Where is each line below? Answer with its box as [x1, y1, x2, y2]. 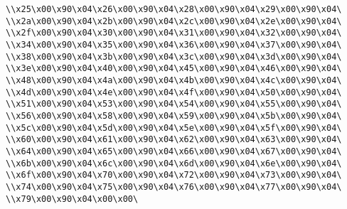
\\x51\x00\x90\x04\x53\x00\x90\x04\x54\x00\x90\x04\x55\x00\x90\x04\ [6, 99, 342, 109]
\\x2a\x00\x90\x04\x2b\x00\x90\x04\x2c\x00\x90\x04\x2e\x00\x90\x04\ [6, 16, 342, 26]
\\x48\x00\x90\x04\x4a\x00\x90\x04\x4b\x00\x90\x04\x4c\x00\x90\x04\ [6, 75, 342, 85]
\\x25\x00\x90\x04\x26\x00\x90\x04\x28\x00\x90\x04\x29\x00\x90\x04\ [6, 4, 342, 14]
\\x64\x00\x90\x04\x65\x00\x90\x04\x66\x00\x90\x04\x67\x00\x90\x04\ [6, 146, 342, 156]
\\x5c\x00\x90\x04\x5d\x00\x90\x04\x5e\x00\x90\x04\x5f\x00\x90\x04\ [6, 122, 342, 133]
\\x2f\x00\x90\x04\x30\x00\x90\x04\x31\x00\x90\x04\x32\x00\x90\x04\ [6, 28, 342, 38]
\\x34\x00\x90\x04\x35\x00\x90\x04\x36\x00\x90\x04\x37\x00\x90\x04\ [6, 39, 342, 50]
